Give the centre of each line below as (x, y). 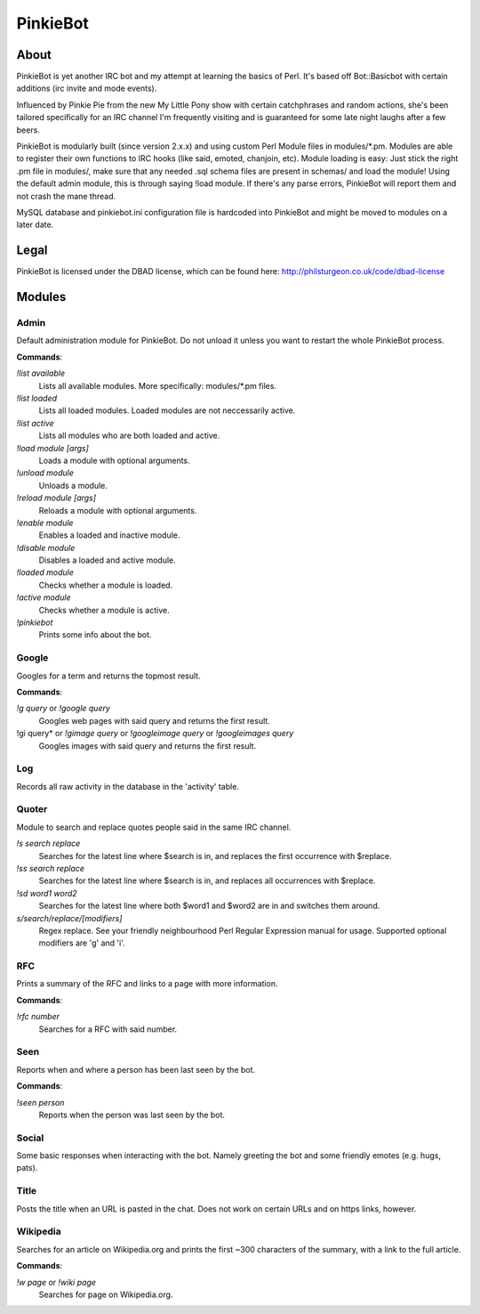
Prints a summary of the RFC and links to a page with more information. (147, 984)
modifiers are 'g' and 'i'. (82, 943)
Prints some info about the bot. (95, 635)
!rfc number (38, 1017)
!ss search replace (50, 868)
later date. (35, 225)
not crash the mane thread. (66, 196)
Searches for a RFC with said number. (108, 1029)
